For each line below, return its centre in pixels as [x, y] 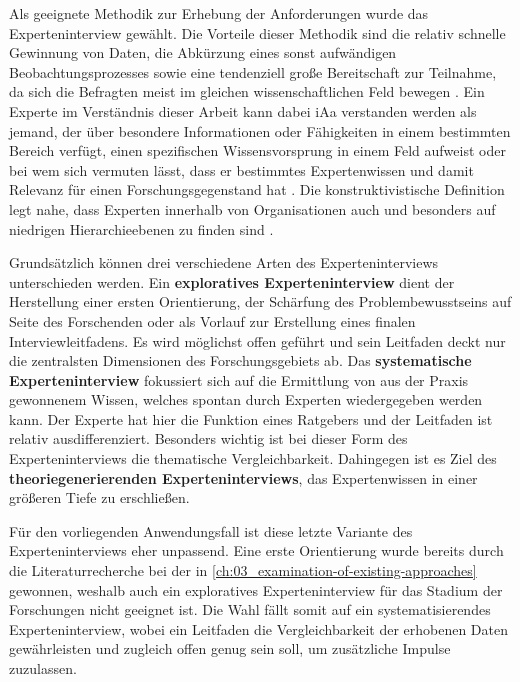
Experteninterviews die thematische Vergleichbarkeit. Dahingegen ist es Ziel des [253, 458]
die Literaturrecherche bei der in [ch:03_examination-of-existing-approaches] [243, 570]
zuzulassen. [43, 668]
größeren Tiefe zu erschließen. [99, 497]
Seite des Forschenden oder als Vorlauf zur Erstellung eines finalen [212, 320]
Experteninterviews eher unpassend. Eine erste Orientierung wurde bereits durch [256, 550]
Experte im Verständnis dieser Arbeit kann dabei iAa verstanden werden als [243, 110]
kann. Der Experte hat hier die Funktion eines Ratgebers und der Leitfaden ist [251, 418]
